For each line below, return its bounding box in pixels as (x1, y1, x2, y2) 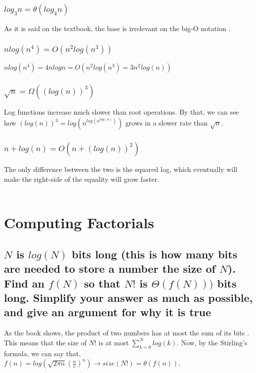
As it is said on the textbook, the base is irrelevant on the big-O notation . (4, 23, 231, 34)
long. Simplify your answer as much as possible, (4, 290, 253, 305)
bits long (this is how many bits (72, 246, 238, 261)
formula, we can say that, (4, 348, 81, 358)
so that (84, 275, 121, 290)
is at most (98, 337, 129, 347)
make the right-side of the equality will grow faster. (4, 173, 160, 184)
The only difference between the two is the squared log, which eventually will (4, 164, 237, 174)
